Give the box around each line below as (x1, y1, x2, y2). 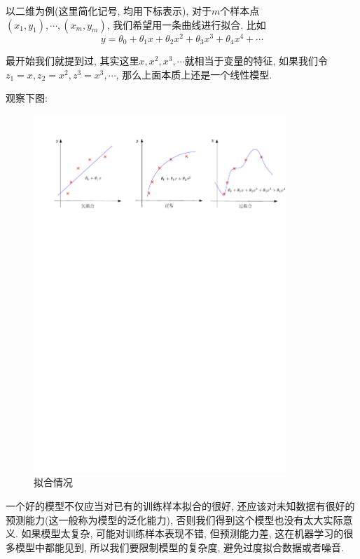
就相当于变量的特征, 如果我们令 (184, 53, 328, 68)
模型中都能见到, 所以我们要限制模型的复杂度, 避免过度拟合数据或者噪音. (15, 539, 344, 554)
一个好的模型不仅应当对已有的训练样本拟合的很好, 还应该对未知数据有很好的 (6, 499, 355, 513)
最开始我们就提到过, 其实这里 (6, 53, 139, 68)
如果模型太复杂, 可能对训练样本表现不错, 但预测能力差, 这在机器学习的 (21, 526, 344, 541)
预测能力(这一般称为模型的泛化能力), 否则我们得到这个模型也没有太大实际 (6, 512, 343, 527)
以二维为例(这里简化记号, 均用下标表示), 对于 (6, 4, 212, 18)
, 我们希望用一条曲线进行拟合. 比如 (106, 17, 266, 32)
